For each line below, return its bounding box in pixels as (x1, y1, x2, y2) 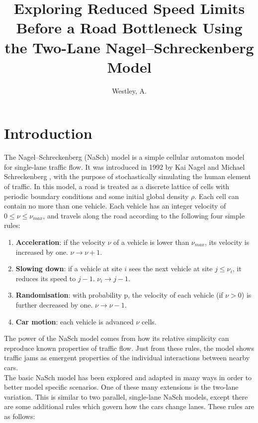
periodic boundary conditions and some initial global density (4, 191, 189, 201)
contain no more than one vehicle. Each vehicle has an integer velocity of (4, 201, 226, 211)
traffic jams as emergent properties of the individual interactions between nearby (4, 352, 250, 363)
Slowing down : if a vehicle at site (15, 263, 122, 274)
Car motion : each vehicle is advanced (15, 316, 134, 326)
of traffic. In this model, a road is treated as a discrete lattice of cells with (4, 181, 230, 191)
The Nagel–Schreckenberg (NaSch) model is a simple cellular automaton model (4, 152, 245, 162)
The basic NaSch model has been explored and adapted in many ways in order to (4, 372, 252, 382)
